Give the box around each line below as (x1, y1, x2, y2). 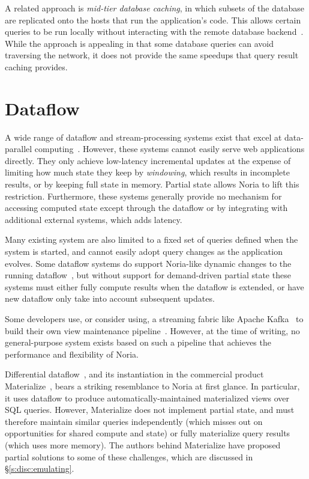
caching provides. (5, 60, 68, 73)
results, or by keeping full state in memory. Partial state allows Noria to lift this (5, 178, 299, 191)
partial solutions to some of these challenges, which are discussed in (5, 450, 253, 463)
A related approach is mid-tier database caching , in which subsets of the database (5, 2, 304, 14)
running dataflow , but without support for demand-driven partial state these (5, 269, 291, 281)
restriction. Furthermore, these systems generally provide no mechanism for (5, 189, 282, 202)
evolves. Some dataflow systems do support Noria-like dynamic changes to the (5, 257, 292, 269)
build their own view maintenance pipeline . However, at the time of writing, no (5, 324, 300, 337)
